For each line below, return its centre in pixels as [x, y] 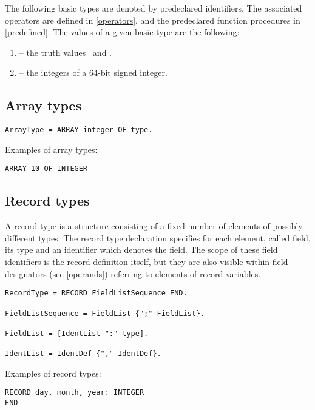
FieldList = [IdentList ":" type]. [77, 333]
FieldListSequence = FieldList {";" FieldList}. [105, 313]
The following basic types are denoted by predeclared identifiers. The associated [154, 8]
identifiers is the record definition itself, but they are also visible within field [147, 262]
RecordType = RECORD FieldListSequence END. [96, 293]
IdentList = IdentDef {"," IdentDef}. [83, 354]
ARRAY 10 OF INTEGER [46, 169]
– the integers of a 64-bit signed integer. [93, 72]
